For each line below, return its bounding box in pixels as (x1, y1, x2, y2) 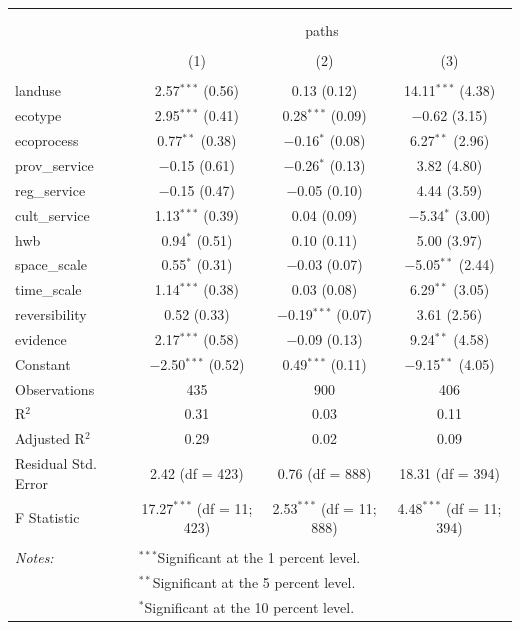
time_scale (15, 279, 82, 300)
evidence (15, 328, 67, 349)
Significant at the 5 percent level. (152, 572, 356, 593)
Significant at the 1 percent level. (157, 547, 361, 568)
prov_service (15, 154, 94, 175)
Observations (15, 378, 95, 399)
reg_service (15, 179, 86, 200)
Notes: (15, 547, 54, 568)
